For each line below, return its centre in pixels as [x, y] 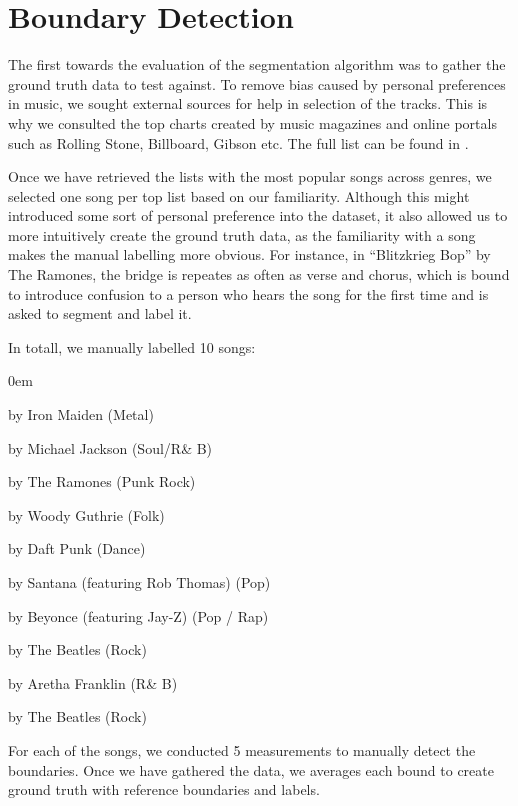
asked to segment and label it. [100, 313]
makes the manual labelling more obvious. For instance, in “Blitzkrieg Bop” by [249, 254]
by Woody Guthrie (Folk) [86, 514]
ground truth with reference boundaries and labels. [164, 789]
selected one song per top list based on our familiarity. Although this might [239, 195]
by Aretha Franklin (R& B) [93, 682]
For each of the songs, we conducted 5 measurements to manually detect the [242, 749]
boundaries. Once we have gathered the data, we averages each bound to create [251, 769]
